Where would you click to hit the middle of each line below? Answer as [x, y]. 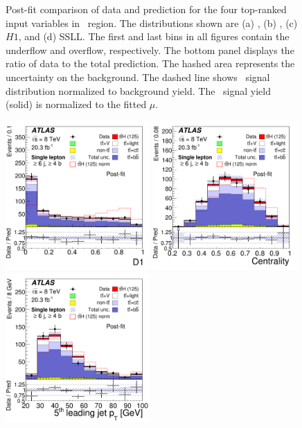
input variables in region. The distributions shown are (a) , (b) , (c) [152, 23]
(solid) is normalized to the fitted [76, 104]
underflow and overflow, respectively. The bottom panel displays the [150, 50]
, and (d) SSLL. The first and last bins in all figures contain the [154, 36]
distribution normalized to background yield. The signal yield [138, 90]
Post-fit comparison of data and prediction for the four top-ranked [146, 9]
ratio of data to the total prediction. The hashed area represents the [150, 63]
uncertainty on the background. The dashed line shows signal [138, 77]
